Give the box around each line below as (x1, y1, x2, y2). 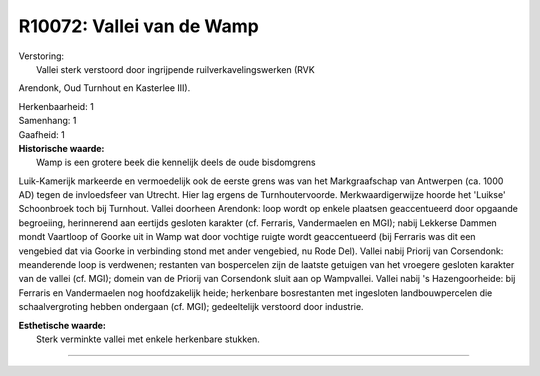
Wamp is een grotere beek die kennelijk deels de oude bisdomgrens (36, 156, 317, 169)
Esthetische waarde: (18, 319, 107, 331)
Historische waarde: (18, 142, 105, 154)
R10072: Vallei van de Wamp (18, 15, 259, 37)
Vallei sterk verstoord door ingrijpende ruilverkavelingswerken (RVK (36, 63, 315, 75)
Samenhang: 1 (18, 115, 77, 127)
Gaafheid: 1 (18, 128, 65, 140)
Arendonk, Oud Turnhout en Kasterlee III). (18, 82, 191, 94)
